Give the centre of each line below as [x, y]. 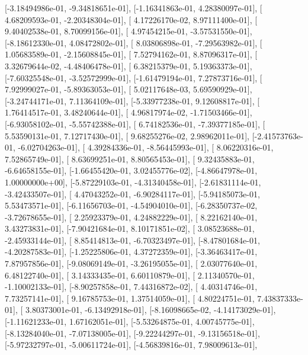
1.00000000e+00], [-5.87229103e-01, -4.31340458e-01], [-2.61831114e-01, [133, 182]
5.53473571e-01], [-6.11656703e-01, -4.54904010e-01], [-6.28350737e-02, [131, 205]
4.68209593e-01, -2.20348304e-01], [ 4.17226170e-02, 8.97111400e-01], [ [131, 19]
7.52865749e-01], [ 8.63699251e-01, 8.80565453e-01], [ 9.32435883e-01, [130, 159]
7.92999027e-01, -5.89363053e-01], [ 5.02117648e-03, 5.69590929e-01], [129, 89]
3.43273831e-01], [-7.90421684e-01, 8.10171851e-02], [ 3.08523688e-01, [130, 228]
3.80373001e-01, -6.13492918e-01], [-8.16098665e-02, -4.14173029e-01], [150, 310]
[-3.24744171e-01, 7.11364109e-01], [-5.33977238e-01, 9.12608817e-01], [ [132, 100]
